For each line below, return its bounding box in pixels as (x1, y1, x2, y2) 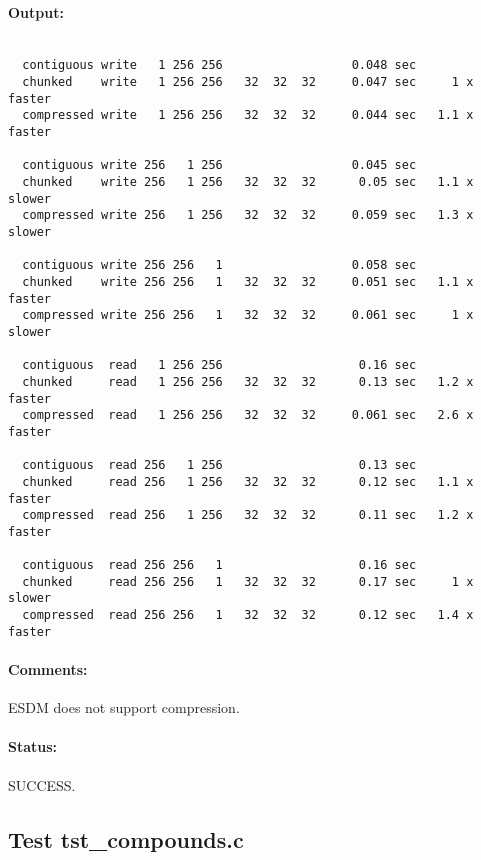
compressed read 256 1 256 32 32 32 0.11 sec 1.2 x (22, 508, 474, 523)
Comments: (8, 659, 88, 680)
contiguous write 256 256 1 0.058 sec (22, 258, 417, 273)
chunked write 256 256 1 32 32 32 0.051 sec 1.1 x (22, 274, 474, 289)
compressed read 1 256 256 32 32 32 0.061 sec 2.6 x (22, 408, 474, 423)
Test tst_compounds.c (8, 823, 244, 854)
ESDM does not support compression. (8, 697, 240, 718)
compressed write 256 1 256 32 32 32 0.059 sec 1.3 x (22, 208, 474, 223)
